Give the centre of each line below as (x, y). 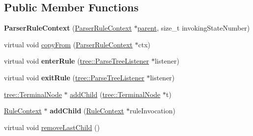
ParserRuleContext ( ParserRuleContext (68, 28)
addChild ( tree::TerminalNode (115, 94)
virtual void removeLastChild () (52, 127)
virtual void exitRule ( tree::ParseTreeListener (74, 77)
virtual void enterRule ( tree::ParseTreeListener (77, 61)
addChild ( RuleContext (87, 111)
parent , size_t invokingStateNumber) (194, 28)
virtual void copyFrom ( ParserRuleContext (68, 44)
